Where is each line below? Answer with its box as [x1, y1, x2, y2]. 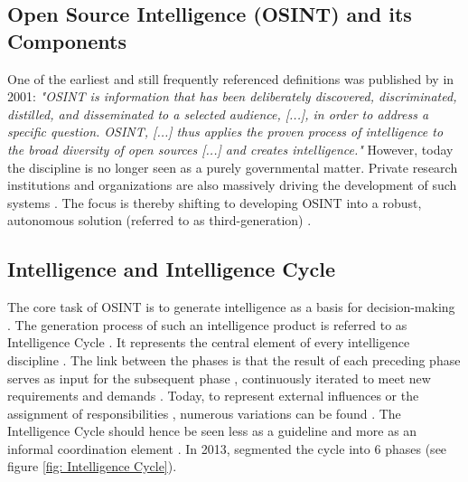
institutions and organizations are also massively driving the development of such [7, 175, 457, 194]
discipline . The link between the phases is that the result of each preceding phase [7, 350, 461, 369]
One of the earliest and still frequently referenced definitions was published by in [7, 69, 454, 88]
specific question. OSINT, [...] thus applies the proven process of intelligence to [7, 122, 444, 141]
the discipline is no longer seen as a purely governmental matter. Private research [7, 157, 458, 176]
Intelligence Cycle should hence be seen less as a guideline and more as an [7, 421, 417, 440]
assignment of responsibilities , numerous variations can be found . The [7, 403, 401, 422]
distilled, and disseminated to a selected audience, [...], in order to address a [7, 104, 429, 123]
